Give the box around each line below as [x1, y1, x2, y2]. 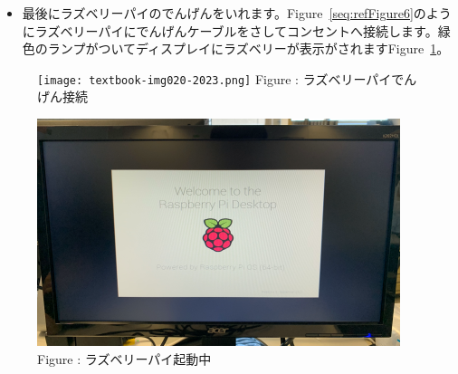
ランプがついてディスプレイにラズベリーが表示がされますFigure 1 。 [47, 39, 450, 58]
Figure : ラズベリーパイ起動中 [37, 349, 212, 368]
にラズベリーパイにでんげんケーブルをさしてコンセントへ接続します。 [22, 21, 438, 40]
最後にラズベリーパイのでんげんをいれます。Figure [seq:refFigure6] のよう [22, 4, 452, 22]
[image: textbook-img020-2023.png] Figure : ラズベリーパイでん [37, 69, 417, 88]
